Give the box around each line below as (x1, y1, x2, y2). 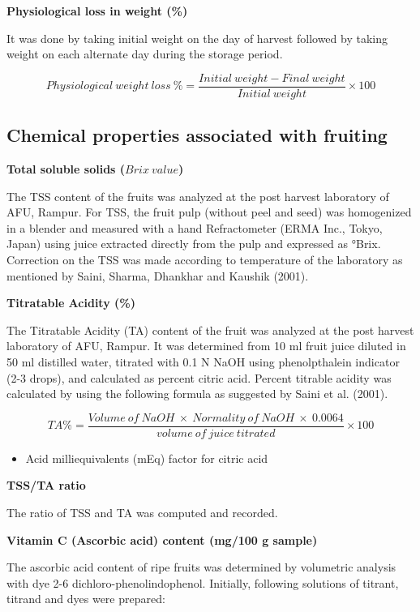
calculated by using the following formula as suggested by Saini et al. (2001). (6, 385, 388, 402)
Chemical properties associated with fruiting (6, 122, 388, 148)
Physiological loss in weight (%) (6, 2, 188, 19)
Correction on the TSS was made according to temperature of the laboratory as (6, 251, 403, 268)
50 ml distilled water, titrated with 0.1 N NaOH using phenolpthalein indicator (6, 353, 400, 370)
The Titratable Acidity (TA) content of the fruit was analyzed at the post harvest (6, 321, 414, 338)
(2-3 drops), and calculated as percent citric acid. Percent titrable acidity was (6, 369, 392, 386)
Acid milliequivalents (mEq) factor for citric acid (25, 449, 268, 466)
